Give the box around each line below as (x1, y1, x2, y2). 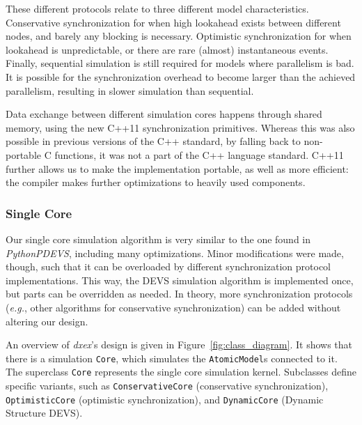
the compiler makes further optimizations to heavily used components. (6, 175, 306, 190)
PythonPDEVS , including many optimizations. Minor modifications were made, (6, 245, 344, 260)
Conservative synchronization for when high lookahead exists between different (6, 15, 341, 29)
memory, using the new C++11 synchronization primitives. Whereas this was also (6, 120, 355, 134)
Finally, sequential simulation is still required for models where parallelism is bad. (6, 56, 354, 70)
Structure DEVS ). (6, 405, 83, 420)
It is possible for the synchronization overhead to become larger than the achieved (6, 69, 356, 84)
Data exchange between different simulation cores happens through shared (6, 107, 322, 121)
